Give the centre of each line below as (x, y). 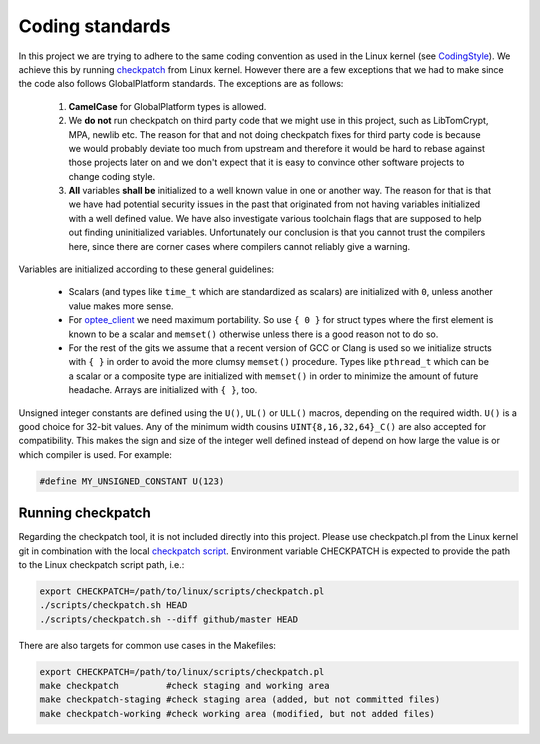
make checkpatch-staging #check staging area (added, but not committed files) (240, 699)
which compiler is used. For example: (95, 454)
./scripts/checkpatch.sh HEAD (113, 605)
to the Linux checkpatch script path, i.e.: (101, 564)
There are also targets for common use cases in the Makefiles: (147, 645)
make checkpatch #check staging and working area (184, 686)
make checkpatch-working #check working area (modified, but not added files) (237, 713)
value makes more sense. (121, 306)
